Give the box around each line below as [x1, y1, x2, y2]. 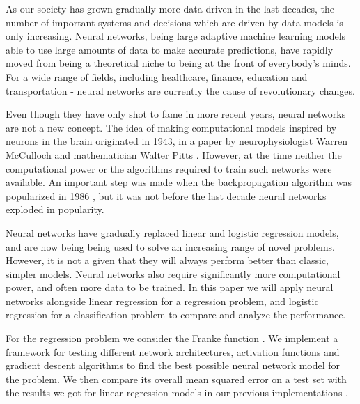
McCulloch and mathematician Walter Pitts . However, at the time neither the [6, 147, 342, 162]
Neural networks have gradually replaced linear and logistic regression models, [6, 225, 339, 240]
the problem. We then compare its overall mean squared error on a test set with [6, 371, 347, 386]
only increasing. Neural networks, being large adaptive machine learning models [6, 29, 346, 43]
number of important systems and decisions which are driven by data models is [6, 15, 343, 29]
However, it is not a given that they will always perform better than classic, [6, 253, 329, 267]
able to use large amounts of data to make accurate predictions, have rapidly [6, 42, 334, 56]
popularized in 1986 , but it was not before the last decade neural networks [6, 188, 327, 203]
